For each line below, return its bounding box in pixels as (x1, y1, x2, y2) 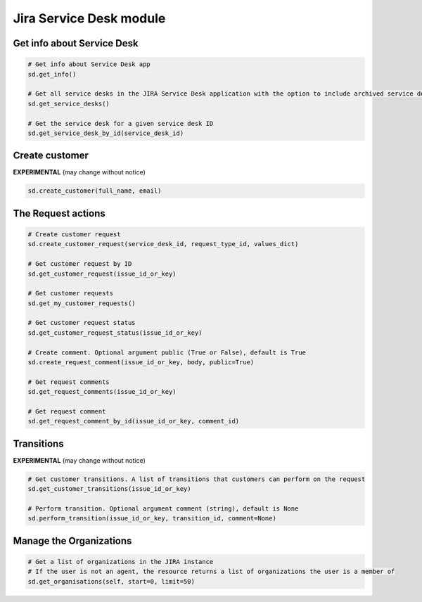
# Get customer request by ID (27, 260, 132, 268)
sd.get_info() (27, 70, 77, 78)
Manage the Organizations (13, 534, 132, 546)
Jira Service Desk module (13, 11, 166, 26)
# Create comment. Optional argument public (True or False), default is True (27, 348, 306, 357)
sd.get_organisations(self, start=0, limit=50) (27, 577, 195, 585)
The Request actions (13, 207, 105, 219)
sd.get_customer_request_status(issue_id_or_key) (27, 328, 203, 337)
